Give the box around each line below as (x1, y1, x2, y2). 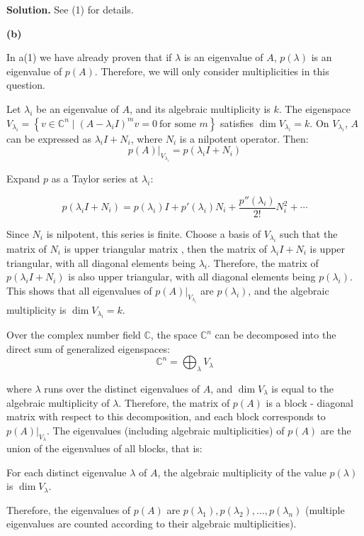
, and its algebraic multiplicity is (129, 101, 271, 116)
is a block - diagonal (266, 395, 353, 410)
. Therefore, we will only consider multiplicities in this (94, 63, 329, 78)
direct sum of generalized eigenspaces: (6, 341, 170, 356)
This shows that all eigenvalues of (6, 283, 152, 297)
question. (6, 77, 45, 92)
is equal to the (271, 381, 334, 395)
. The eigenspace (278, 101, 351, 116)
